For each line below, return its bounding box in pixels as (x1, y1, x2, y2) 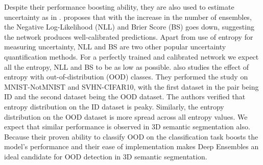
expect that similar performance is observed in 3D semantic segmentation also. (4, 121, 250, 132)
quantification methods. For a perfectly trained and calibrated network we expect (4, 51, 259, 62)
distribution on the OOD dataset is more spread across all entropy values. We (4, 111, 248, 122)
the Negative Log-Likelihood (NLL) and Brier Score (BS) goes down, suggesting (4, 21, 254, 32)
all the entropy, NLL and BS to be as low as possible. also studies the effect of (4, 61, 249, 72)
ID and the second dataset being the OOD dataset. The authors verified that (4, 91, 246, 102)
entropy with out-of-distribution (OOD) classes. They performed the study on (4, 71, 248, 82)
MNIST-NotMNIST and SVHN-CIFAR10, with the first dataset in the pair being (4, 81, 259, 92)
